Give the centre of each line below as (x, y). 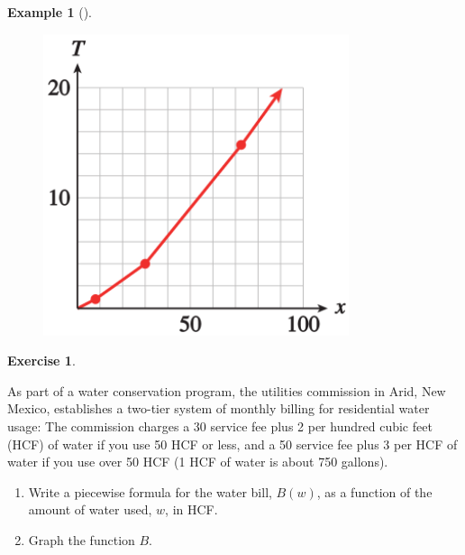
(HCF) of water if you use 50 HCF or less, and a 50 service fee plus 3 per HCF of (232, 444)
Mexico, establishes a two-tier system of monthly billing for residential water (219, 408)
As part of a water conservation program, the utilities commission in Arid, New (227, 390)
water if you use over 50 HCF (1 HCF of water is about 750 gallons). (198, 462)
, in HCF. (191, 509)
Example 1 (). (50, 12)
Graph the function (82, 540)
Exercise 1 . (41, 361)
